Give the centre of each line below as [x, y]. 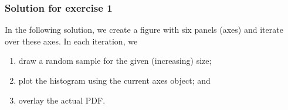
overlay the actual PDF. [62, 100]
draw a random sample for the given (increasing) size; [115, 61]
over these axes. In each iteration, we [71, 41]
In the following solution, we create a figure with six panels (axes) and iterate [144, 30]
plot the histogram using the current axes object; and [114, 80]
